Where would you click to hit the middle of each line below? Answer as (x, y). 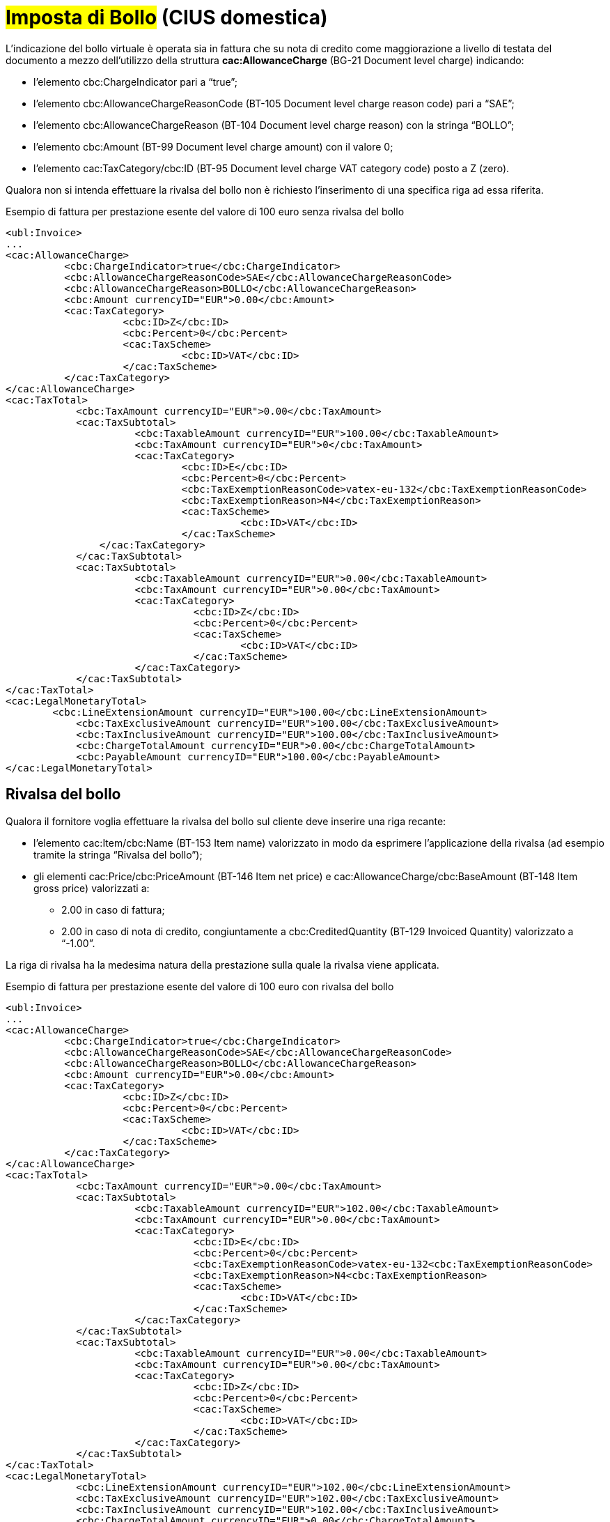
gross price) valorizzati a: (92, 888)
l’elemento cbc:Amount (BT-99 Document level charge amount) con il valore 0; (213, 146)
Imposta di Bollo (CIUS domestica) (167, 17)
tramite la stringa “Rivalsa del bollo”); (118, 854)
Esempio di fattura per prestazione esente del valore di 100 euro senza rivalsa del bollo (205, 211)
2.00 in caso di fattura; (113, 909)
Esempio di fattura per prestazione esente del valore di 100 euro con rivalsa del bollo (200, 986)
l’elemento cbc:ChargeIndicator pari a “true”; (135, 82)
